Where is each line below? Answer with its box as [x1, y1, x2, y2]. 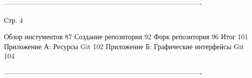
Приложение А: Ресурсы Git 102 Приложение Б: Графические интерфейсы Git [4, 41, 244, 51]
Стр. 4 [4, 14, 23, 25]
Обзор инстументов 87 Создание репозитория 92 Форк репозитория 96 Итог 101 [4, 31, 248, 42]
